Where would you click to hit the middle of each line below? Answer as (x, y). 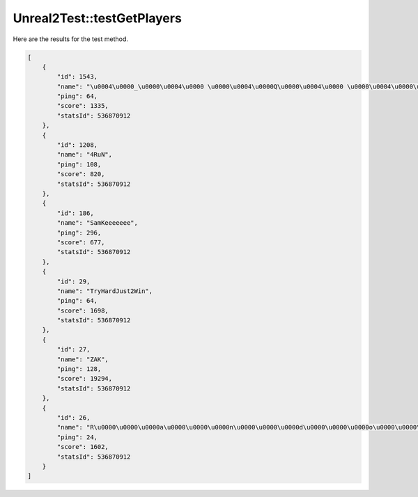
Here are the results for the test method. (71, 39)
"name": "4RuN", (85, 155)
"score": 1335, (83, 106)
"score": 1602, (83, 447)
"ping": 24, (77, 437)
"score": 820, (81, 174)
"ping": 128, (79, 369)
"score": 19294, (85, 379)
